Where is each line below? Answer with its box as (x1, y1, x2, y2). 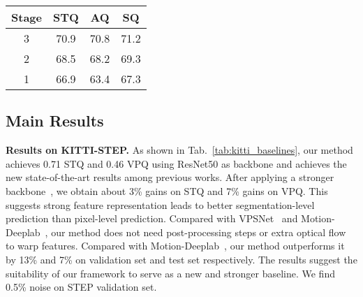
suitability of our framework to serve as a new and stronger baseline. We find (6, 266, 335, 280)
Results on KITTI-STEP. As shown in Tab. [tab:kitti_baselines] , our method (6, 143, 353, 157)
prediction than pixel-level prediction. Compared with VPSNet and (6, 211, 298, 226)
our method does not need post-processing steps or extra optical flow (51, 224, 346, 239)
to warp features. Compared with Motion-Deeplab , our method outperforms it (6, 238, 345, 253)
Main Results (6, 110, 104, 131)
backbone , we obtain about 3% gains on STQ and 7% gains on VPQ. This (6, 183, 328, 198)
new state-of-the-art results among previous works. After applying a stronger (6, 170, 334, 184)
